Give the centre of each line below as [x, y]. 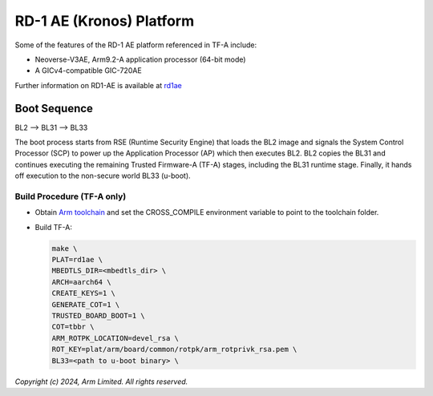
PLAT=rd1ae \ [77, 260]
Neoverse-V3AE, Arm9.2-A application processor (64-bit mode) [140, 59]
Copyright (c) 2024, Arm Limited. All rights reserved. [101, 382]
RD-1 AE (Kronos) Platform [105, 21]
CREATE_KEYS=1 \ [84, 293]
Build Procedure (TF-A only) [71, 196]
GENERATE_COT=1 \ [86, 304]
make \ [65, 248]
